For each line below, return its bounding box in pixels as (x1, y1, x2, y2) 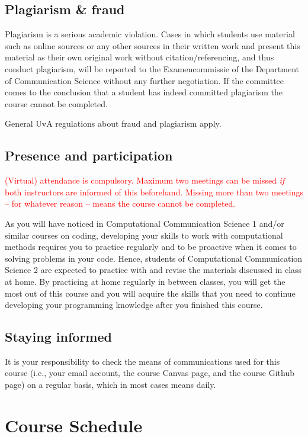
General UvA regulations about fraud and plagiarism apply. (5, 117, 222, 130)
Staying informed (5, 327, 112, 346)
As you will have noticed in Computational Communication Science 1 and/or (5, 217, 284, 229)
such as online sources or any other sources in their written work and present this (5, 39, 300, 52)
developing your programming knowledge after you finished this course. (5, 298, 263, 311)
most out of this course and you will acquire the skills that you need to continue (5, 287, 296, 299)
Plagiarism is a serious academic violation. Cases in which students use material (5, 28, 295, 40)
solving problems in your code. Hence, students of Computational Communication (5, 252, 303, 264)
